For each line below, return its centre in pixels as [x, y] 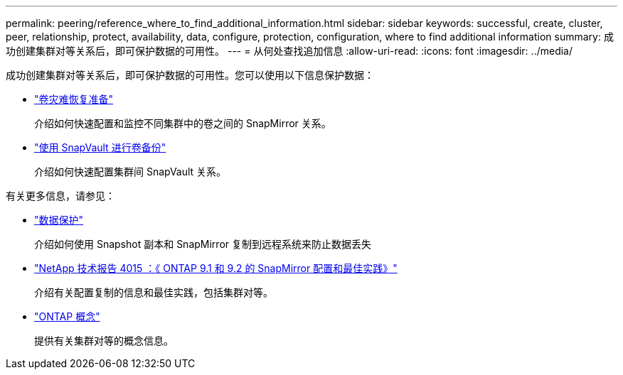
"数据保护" [59, 220]
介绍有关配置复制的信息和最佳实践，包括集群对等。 [154, 292]
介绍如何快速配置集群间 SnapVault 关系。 [131, 172]
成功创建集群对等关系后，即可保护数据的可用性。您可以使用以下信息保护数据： [190, 75]
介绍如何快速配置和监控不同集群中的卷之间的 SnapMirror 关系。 [183, 123]
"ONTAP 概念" [67, 316]
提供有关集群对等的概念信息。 [104, 341]
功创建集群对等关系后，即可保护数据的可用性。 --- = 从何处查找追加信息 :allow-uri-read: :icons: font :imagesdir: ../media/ [289, 51]
